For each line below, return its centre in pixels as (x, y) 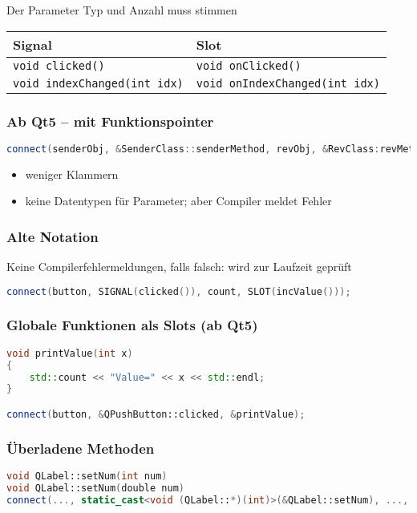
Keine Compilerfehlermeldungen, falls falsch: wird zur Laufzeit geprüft (179, 267)
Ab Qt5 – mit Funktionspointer (110, 121)
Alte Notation (53, 236)
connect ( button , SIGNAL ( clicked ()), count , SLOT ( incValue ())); (179, 291)
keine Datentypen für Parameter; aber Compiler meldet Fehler (178, 201)
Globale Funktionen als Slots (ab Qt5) (132, 325)
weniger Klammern (72, 174)
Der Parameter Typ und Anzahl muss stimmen (122, 10)
